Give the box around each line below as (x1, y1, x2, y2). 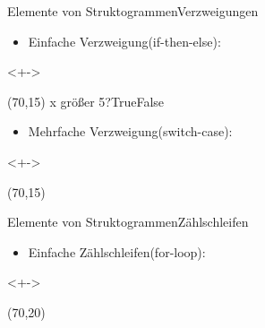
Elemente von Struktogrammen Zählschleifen (7, 212, 249, 231)
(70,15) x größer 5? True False (7, 91, 165, 110)
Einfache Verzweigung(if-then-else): (28, 31, 221, 50)
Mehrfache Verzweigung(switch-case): (28, 122, 233, 141)
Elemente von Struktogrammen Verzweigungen (7, 2, 259, 20)
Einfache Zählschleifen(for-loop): (28, 242, 206, 261)
